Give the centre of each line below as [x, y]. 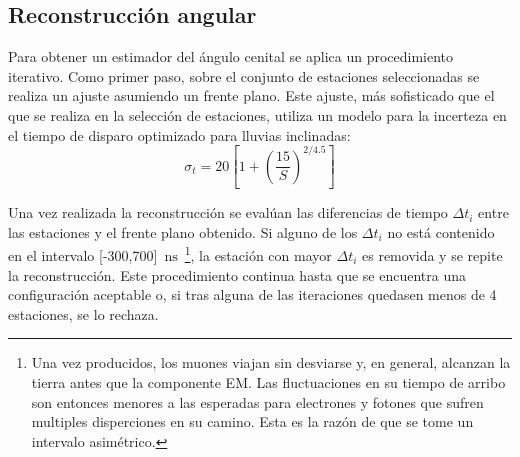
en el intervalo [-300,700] [83, 255]
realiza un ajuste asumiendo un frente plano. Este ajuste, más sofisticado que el [251, 95]
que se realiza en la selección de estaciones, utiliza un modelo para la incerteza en [257, 114]
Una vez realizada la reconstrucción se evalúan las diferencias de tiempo [228, 212]
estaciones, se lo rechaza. [83, 313]
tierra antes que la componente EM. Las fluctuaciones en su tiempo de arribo [268, 381]
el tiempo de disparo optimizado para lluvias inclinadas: [179, 134]
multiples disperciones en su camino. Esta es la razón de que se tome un [252, 421]
